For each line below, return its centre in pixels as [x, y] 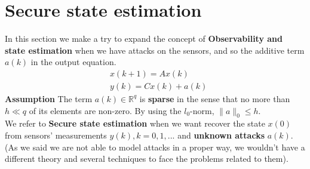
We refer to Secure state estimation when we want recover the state [135, 123]
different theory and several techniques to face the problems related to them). [147, 159]
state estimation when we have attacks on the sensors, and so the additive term [155, 50]
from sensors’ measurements [56, 135]
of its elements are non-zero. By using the [105, 110]
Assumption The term [49, 98]
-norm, [202, 110]
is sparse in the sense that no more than [215, 98]
